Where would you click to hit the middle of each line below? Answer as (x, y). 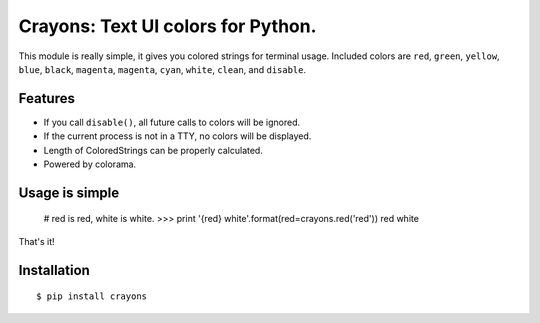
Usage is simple (69, 192)
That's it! (36, 241)
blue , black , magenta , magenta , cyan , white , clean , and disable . (162, 69)
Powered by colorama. (90, 164)
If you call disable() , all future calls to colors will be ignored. (172, 122)
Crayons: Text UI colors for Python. (167, 26)
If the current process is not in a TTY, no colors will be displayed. (177, 136)
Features (46, 98)
